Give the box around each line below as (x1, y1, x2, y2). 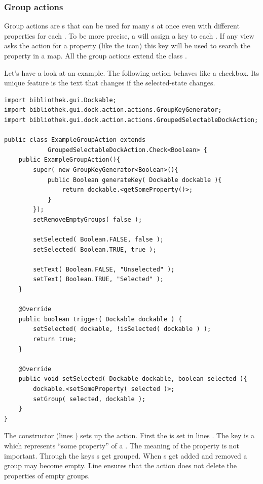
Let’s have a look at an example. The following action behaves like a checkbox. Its (4, 67, 259, 78)
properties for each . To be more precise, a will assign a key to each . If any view (4, 30, 254, 41)
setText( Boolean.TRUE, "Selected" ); (33, 276, 164, 283)
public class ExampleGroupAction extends (4, 136, 146, 144)
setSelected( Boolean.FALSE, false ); (33, 236, 164, 244)
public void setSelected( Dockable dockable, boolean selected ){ (18, 375, 247, 383)
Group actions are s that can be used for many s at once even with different (4, 20, 240, 31)
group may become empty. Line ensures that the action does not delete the (4, 460, 237, 471)
